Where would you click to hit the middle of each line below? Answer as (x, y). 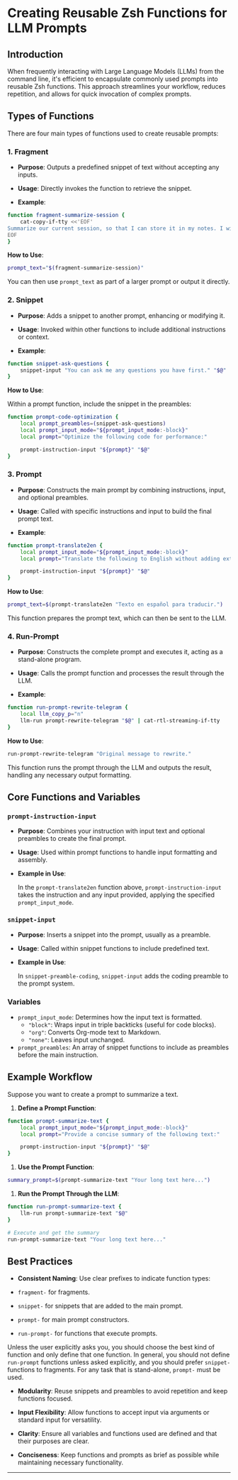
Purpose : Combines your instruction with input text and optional (111, 831)
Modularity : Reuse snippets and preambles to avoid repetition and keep (123, 1391)
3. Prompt (25, 475)
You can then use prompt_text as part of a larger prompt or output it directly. (119, 282)
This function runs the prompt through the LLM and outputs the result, (110, 767)
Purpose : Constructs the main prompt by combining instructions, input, (121, 490)
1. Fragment (28, 152)
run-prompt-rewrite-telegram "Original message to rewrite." (100, 753)
